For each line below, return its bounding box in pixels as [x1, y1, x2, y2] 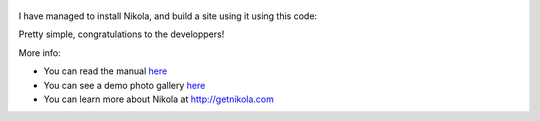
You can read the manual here [43, 65, 168, 77]
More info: [18, 46, 62, 59]
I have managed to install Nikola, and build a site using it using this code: [18, 10, 318, 22]
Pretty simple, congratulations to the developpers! [18, 28, 225, 40]
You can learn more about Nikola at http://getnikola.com [43, 93, 275, 105]
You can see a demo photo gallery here [43, 79, 206, 91]
